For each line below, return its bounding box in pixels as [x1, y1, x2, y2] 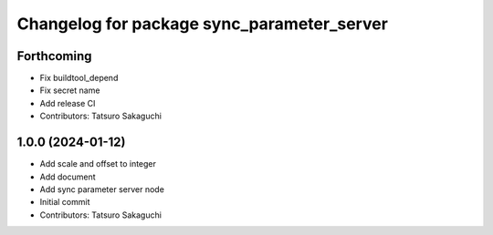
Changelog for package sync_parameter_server [16, 14, 388, 34]
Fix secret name [39, 85, 100, 96]
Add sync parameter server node [39, 183, 164, 195]
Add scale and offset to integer [39, 158, 157, 169]
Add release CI [39, 97, 96, 108]
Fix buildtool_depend [39, 73, 119, 84]
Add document [39, 171, 96, 182]
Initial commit [39, 197, 90, 208]
